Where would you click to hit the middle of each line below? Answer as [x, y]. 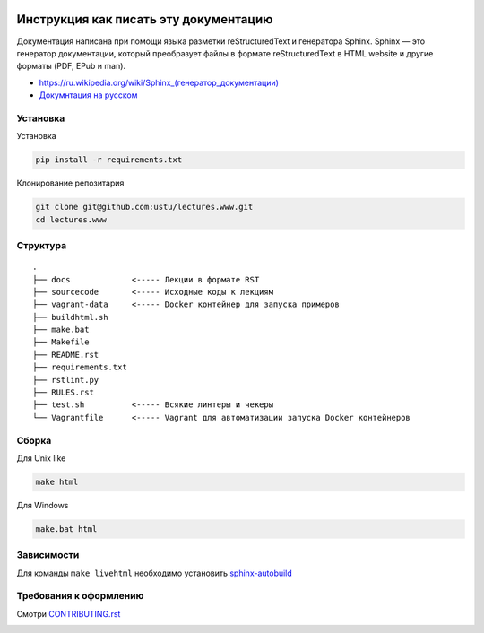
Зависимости [48, 555]
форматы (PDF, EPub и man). [71, 66]
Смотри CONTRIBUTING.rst [69, 613]
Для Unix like [41, 458]
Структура [42, 245]
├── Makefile [61, 342]
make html [57, 481]
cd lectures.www [71, 219]
